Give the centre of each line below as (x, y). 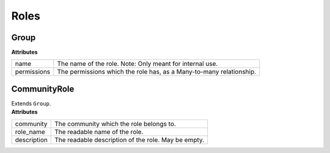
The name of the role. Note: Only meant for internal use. (137, 64)
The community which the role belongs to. (115, 124)
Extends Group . (31, 103)
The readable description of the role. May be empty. (129, 140)
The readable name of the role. (99, 132)
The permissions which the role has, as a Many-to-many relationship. (157, 72)
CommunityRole (43, 89)
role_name (30, 132)
